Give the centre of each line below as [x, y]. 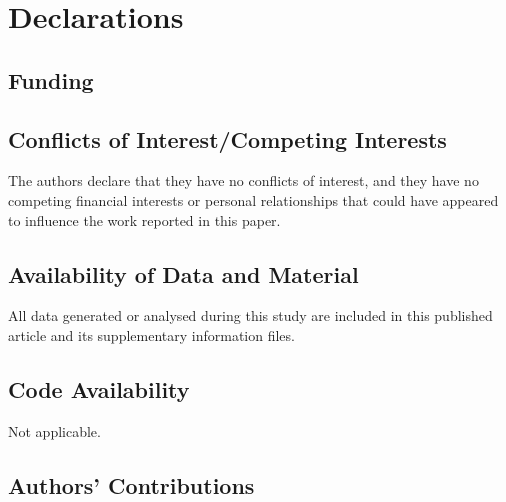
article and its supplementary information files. [151, 334]
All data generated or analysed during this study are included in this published [250, 315]
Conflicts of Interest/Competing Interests [227, 138]
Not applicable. [54, 430]
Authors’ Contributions [131, 484]
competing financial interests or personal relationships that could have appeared [253, 199]
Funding [51, 79]
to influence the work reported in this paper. [144, 219]
